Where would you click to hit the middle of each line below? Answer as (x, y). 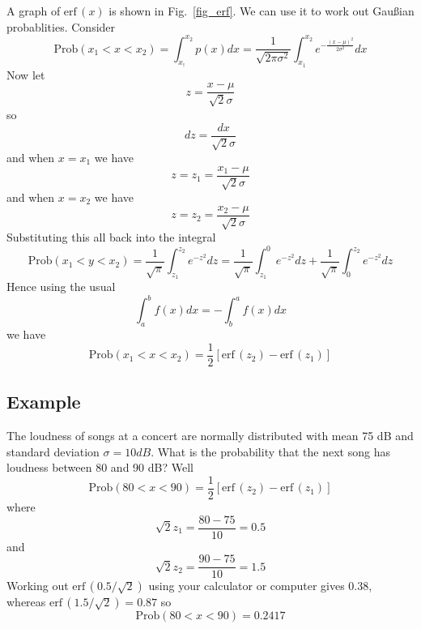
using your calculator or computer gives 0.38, (260, 586)
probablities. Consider (61, 26)
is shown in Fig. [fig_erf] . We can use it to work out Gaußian (262, 11)
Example (44, 402)
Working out (38, 586)
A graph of (34, 11)
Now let (26, 74)
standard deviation (53, 451)
